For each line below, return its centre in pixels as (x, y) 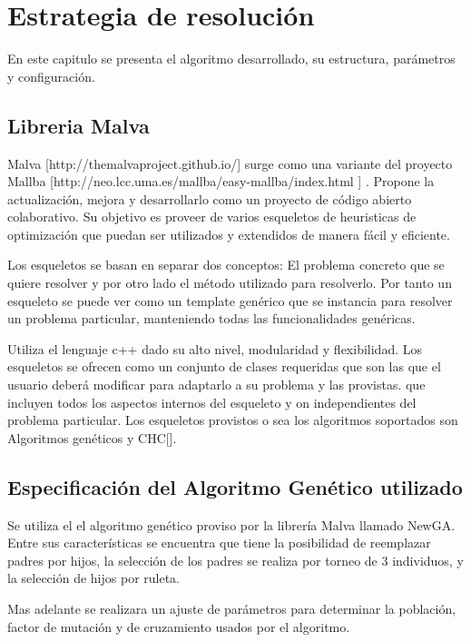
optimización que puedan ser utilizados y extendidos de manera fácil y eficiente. (229, 234)
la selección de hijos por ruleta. (94, 578)
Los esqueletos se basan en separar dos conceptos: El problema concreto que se (226, 265)
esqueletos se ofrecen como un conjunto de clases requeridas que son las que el (224, 366)
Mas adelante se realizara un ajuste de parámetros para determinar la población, (232, 608)
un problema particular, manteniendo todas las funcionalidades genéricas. (211, 318)
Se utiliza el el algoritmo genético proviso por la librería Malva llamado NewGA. (231, 524)
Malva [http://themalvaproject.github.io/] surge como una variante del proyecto (230, 163)
